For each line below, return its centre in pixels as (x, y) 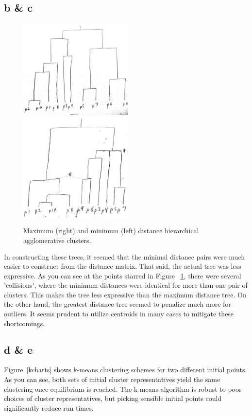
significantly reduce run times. (49, 407)
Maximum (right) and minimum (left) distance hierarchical (111, 231)
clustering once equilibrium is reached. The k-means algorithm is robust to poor (123, 389)
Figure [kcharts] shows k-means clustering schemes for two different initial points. (126, 370)
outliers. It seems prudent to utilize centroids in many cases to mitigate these (119, 314)
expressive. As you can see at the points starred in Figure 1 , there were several (123, 275)
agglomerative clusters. (57, 240)
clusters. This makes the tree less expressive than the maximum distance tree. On (125, 294)
